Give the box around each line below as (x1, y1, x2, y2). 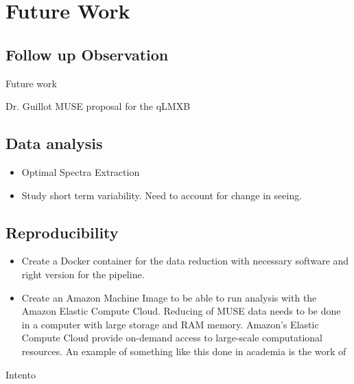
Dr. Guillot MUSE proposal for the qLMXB (5, 99, 191, 113)
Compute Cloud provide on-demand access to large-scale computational (21, 330, 322, 345)
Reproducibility (5, 221, 119, 242)
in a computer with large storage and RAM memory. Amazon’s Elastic (21, 317, 319, 331)
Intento (5, 367, 36, 381)
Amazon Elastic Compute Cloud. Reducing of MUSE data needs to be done (21, 304, 341, 318)
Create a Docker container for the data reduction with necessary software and (21, 253, 349, 268)
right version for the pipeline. (21, 267, 145, 281)
